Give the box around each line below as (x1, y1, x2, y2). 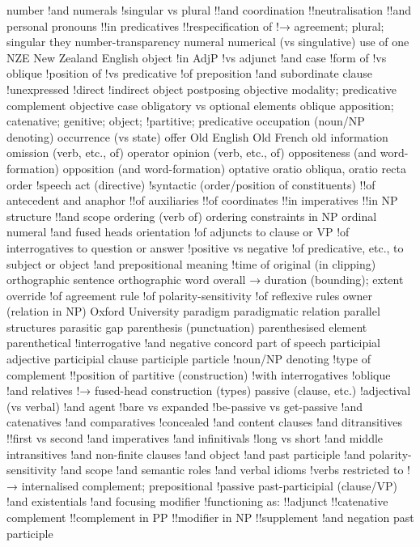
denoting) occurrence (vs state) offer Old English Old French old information (6, 128, 388, 145)
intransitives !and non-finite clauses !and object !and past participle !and (6, 445, 366, 462)
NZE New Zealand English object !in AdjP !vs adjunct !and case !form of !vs (6, 49, 387, 66)
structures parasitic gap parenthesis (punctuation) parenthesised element (6, 318, 367, 335)
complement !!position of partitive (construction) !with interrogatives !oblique (6, 366, 391, 383)
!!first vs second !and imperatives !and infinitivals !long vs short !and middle (6, 430, 384, 447)
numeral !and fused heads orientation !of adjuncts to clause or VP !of (6, 223, 350, 240)
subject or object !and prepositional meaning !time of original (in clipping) (6, 255, 376, 272)
